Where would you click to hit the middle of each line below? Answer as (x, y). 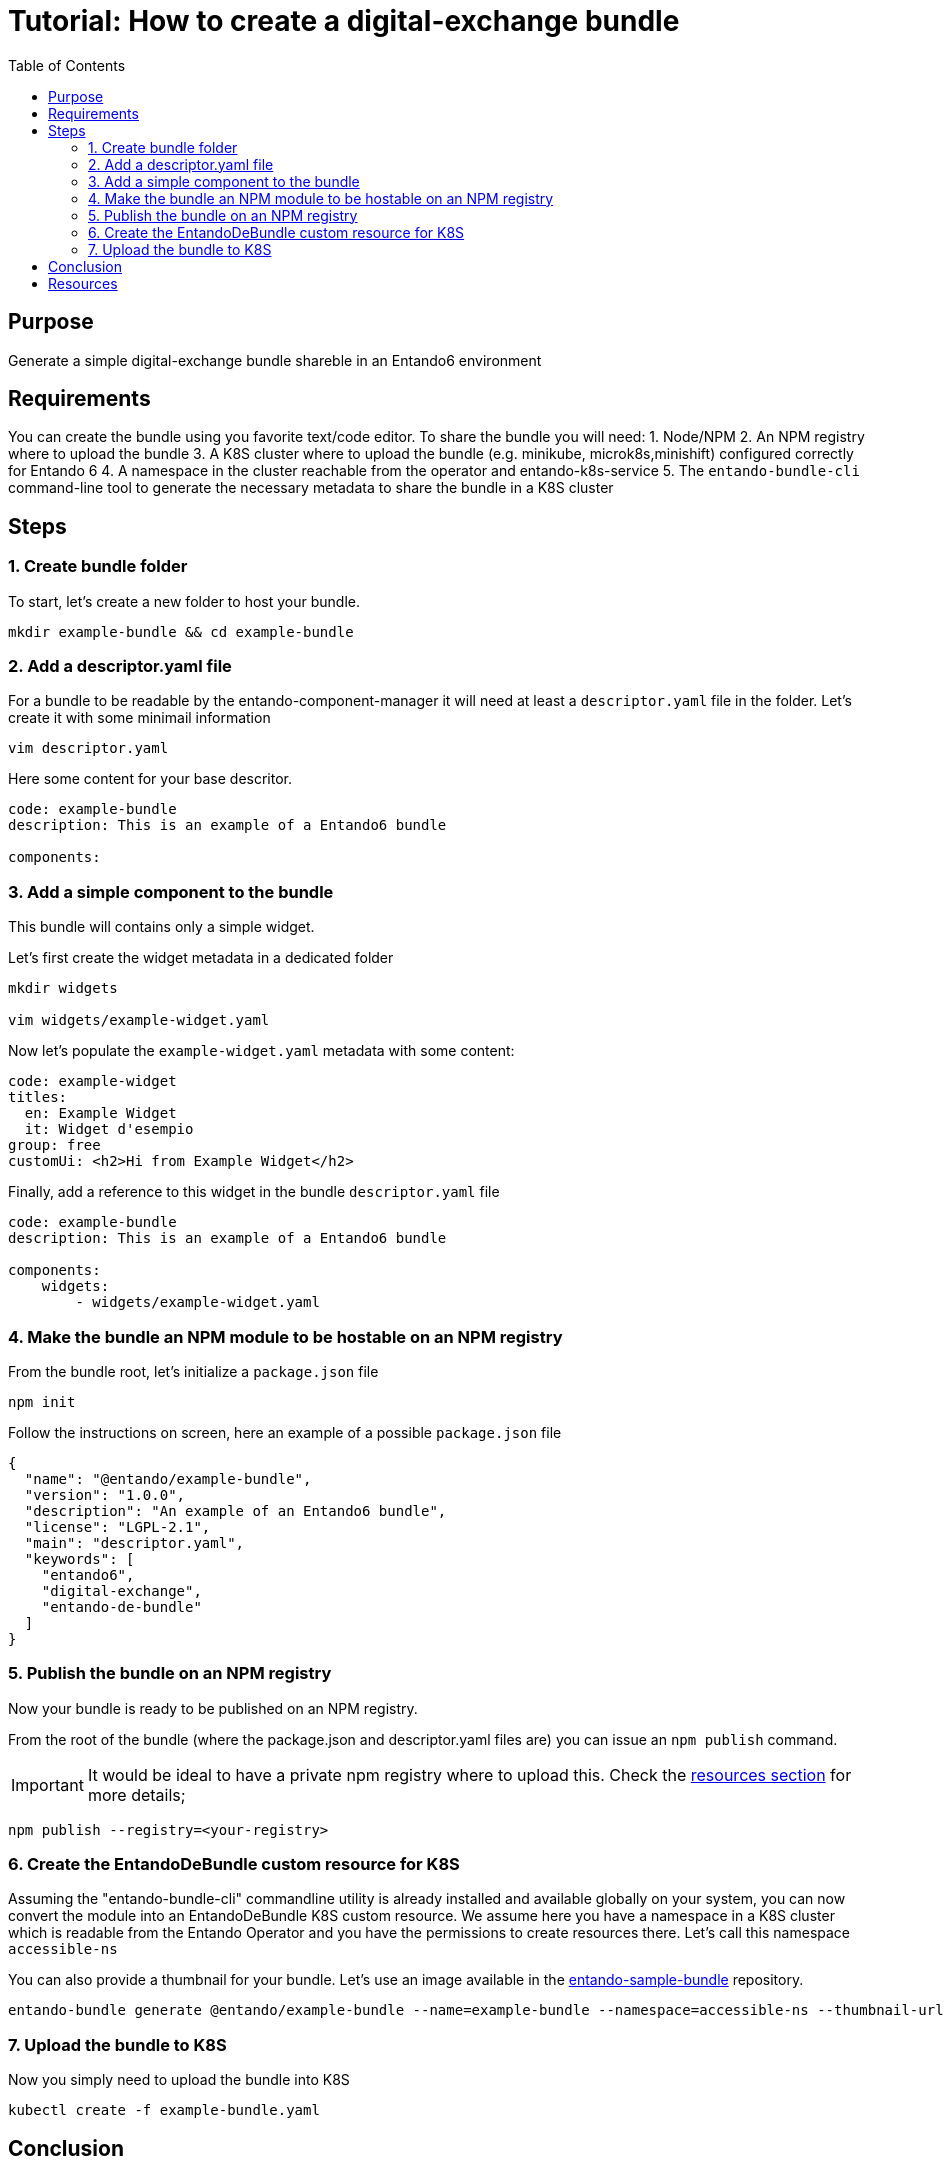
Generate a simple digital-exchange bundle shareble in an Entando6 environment (275, 360)
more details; (136, 1794)
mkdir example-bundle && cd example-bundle (181, 631)
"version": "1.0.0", (105, 1494)
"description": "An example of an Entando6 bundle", (235, 1510)
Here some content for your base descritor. (150, 779)
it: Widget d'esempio (109, 1129)
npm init (42, 1401)
